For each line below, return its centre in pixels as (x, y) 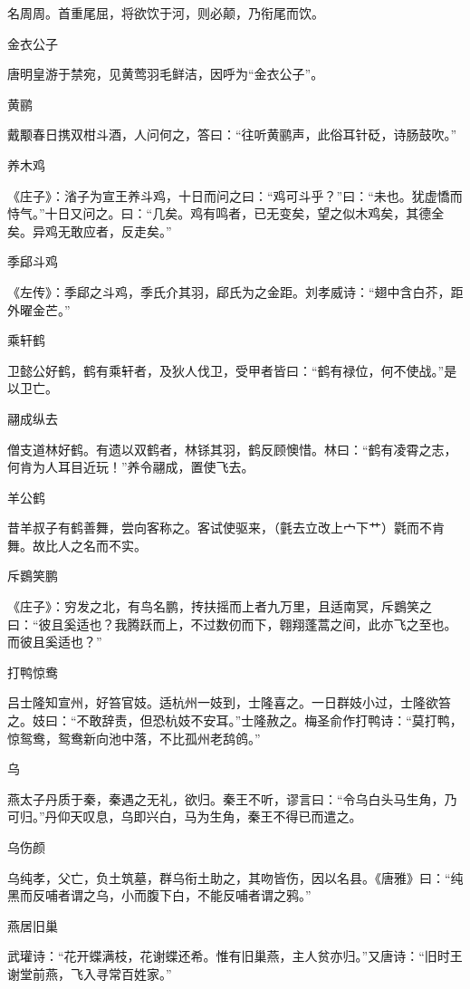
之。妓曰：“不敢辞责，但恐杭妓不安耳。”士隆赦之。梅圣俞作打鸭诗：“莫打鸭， (235, 720)
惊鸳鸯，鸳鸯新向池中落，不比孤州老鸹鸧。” (134, 738)
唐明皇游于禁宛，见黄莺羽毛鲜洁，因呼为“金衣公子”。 (166, 74)
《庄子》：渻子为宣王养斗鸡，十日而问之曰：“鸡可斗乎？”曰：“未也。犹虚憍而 (235, 195)
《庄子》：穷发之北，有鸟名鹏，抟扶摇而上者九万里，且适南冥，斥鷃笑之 (220, 606)
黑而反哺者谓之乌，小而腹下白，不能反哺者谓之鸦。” (159, 895)
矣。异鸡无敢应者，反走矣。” (90, 230)
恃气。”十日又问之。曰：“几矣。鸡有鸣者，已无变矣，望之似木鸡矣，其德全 (226, 213)
